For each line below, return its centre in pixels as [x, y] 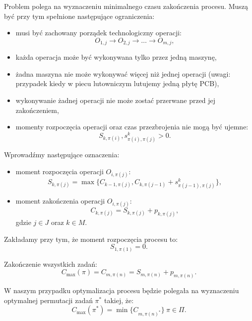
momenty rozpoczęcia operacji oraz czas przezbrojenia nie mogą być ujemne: [132, 127]
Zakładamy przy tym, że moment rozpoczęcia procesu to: [91, 239]
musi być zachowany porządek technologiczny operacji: [98, 33]
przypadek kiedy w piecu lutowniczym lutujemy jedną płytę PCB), [117, 83]
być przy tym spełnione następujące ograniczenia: [79, 16]
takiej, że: [119, 300]
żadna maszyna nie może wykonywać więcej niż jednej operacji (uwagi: [123, 73]
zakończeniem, [37, 110]
